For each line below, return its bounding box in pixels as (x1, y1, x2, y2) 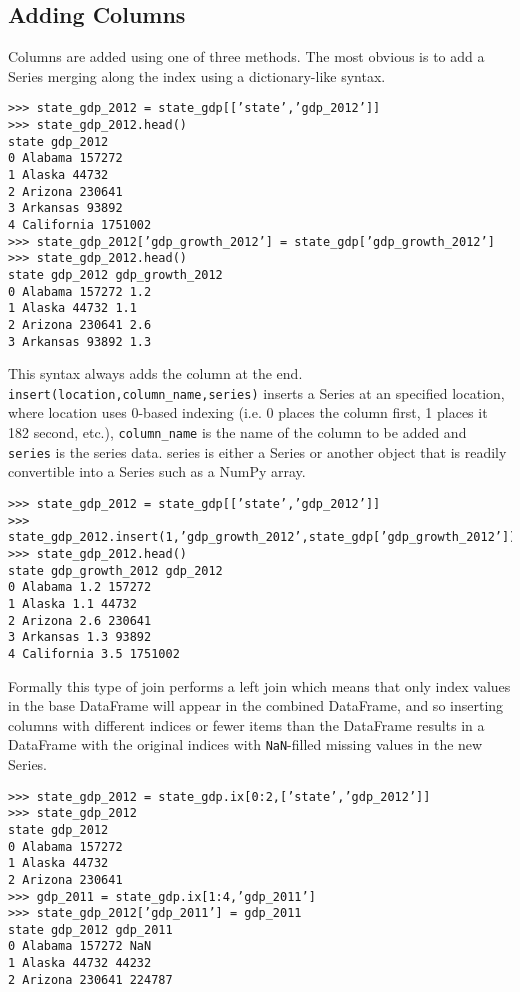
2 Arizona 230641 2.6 (8, 317, 152, 332)
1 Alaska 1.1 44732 (8, 596, 137, 611)
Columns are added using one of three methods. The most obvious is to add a (8, 46, 485, 67)
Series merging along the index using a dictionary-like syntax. (8, 65, 386, 86)
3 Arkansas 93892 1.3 (8, 334, 152, 349)
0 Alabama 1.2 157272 (8, 580, 152, 595)
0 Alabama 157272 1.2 (8, 284, 152, 299)
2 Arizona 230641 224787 (8, 972, 173, 987)
